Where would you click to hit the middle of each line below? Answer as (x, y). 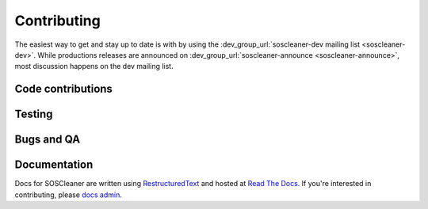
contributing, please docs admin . (69, 195)
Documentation (54, 165)
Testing (34, 114)
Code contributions (63, 89)
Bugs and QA (48, 140)
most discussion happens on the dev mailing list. (94, 66)
